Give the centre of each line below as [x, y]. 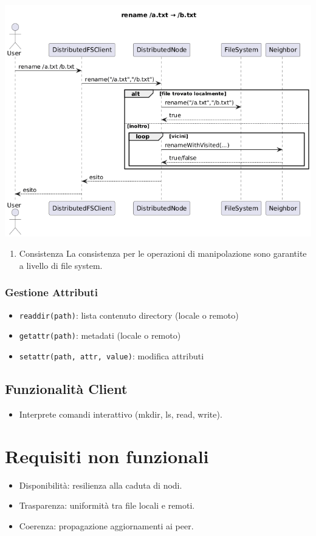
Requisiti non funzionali [107, 456]
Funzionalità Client [66, 389]
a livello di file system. [61, 265]
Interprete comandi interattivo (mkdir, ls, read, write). [121, 414]
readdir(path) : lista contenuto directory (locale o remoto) [129, 315]
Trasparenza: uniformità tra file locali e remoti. [107, 505]
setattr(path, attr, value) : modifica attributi [112, 356]
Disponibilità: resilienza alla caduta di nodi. [101, 485]
